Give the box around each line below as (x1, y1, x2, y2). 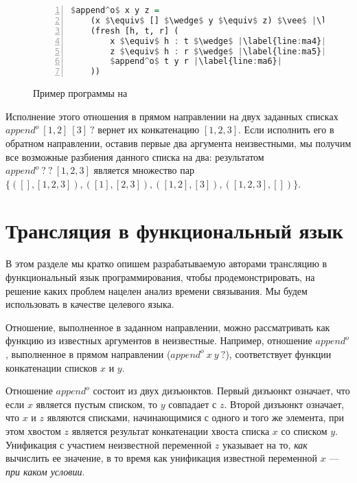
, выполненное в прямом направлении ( (5, 346, 171, 361)
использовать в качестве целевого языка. (5, 297, 174, 311)
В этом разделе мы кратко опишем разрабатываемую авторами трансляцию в (5, 256, 327, 271)
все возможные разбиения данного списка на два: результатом (5, 149, 264, 164)
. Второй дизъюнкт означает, (224, 396, 345, 411)
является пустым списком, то (36, 396, 158, 411)
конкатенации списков (5, 360, 97, 374)
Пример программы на (33, 86, 128, 100)
